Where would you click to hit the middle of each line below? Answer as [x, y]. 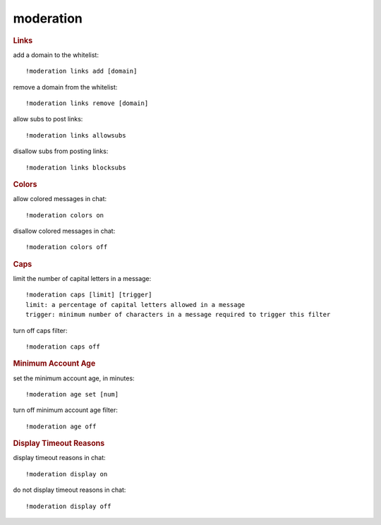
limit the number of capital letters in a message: [82, 279]
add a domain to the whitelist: [56, 55]
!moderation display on [67, 474]
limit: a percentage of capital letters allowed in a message [135, 304]
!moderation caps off [63, 346]
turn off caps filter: [40, 330]
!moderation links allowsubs [76, 135]
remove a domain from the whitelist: [65, 87]
